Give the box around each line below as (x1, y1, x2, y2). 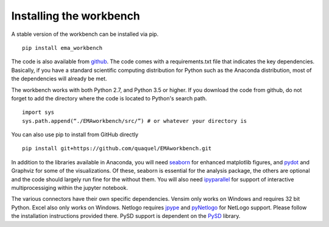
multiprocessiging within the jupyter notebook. (11, 184, 128, 192)
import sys (22, 109, 55, 116)
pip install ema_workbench (22, 44, 103, 51)
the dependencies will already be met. (11, 75, 107, 82)
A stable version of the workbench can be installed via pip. (11, 30, 158, 38)
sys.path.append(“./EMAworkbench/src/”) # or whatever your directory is (22, 117, 247, 124)
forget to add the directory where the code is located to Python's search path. (11, 94, 207, 102)
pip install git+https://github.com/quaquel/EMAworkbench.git (22, 145, 212, 152)
